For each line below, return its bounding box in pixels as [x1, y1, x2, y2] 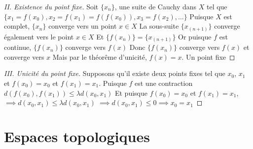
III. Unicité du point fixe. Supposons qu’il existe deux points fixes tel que [4, 68, 225, 78]
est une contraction [135, 78, 193, 88]
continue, [4, 42, 32, 52]
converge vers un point [48, 21, 117, 31]
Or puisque [178, 31, 212, 41]
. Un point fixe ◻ [181, 51, 235, 62]
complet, [4, 21, 30, 31]
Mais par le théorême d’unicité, [52, 51, 147, 62]
